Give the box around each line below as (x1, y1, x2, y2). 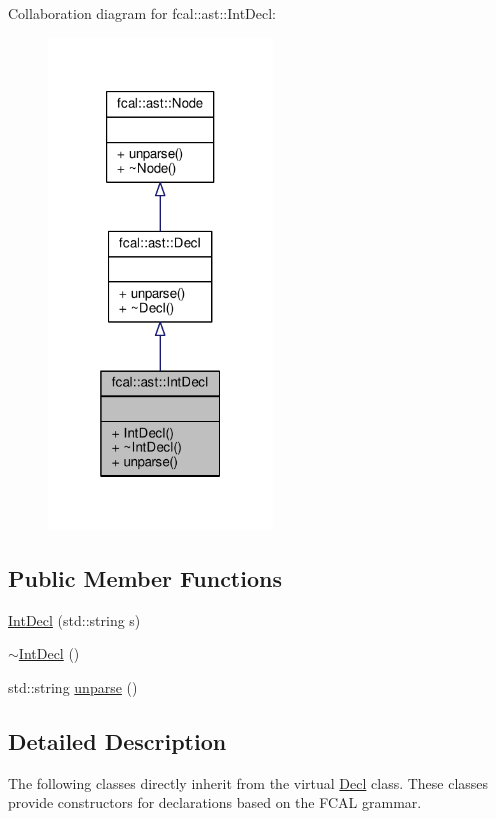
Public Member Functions (8, 562, 282, 593)
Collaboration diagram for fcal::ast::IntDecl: (8, 3, 276, 23)
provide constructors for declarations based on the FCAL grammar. (8, 792, 422, 813)
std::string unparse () (8, 676, 138, 697)
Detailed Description (8, 725, 227, 756)
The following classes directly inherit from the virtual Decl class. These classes (8, 772, 489, 793)
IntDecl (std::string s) (8, 609, 141, 630)
